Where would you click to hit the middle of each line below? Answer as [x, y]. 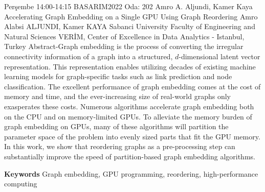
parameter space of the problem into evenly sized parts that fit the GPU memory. [132, 136]
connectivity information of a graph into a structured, [89, 56]
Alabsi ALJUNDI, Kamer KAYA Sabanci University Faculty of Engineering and [130, 26]
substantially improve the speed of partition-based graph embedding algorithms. [130, 156]
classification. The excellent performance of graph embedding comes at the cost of [132, 86]
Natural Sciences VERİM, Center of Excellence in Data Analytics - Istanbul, [124, 36]
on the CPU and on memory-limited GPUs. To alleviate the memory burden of [128, 116]
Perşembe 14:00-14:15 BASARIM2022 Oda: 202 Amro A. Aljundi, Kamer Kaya [128, 6]
